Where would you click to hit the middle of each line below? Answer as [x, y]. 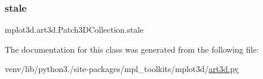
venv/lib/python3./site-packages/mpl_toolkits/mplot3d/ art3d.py [122, 69]
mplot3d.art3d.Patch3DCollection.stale [74, 30]
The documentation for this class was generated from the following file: [132, 49]
